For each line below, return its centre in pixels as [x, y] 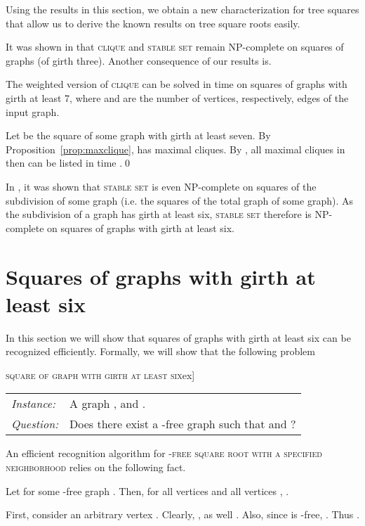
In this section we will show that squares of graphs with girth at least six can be [178, 337]
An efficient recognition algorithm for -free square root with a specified [164, 453]
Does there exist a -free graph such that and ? [183, 424]
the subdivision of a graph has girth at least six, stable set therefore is [159, 214]
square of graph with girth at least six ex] [100, 374]
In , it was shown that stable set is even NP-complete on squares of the [161, 186]
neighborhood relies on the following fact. [96, 467]
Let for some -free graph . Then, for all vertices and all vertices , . [147, 490]
